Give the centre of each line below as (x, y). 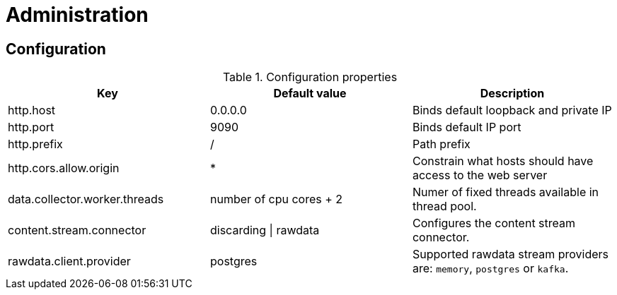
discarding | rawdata (265, 230)
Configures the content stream (494, 223)
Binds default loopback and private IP (512, 110)
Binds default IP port (467, 127)
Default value (310, 94)
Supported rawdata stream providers (510, 254)
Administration (77, 15)
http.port (31, 127)
